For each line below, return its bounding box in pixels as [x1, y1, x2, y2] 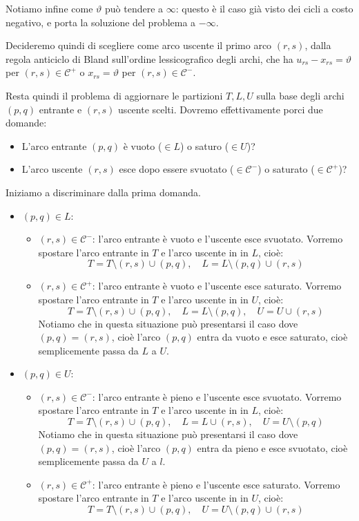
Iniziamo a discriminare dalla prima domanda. [6, 184, 201, 199]
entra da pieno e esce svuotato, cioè [197, 440, 348, 455]
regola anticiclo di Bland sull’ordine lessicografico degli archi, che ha [6, 51, 293, 66]
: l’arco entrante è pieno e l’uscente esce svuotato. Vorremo [92, 389, 342, 404]
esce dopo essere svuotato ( [119, 162, 234, 176]
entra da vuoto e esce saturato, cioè [197, 330, 348, 344]
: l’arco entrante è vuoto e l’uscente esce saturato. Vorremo [92, 278, 342, 293]
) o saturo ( [179, 138, 229, 153]
